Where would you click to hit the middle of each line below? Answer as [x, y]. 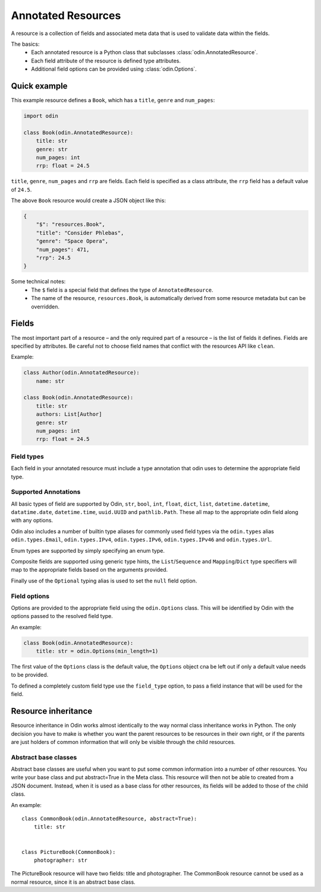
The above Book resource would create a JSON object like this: [89, 201]
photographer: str [61, 860]
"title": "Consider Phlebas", [80, 233]
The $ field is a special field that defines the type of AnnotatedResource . [122, 290]
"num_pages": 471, [63, 249]
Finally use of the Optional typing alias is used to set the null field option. [104, 581]
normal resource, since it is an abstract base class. [73, 882]
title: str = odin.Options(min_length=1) [97, 651]
